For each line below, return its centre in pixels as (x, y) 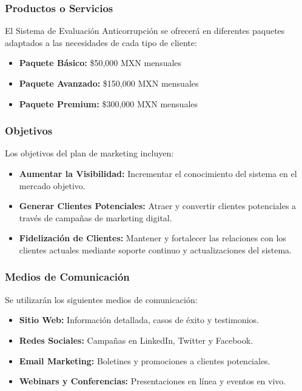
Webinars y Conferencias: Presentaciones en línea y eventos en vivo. (153, 381)
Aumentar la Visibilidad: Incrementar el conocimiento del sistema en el (158, 173)
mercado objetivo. (52, 185)
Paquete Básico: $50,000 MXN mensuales (100, 63)
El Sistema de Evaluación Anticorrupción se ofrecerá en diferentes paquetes (145, 31)
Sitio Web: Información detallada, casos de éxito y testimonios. (139, 320)
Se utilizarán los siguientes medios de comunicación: (101, 299)
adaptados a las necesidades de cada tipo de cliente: (101, 42)
